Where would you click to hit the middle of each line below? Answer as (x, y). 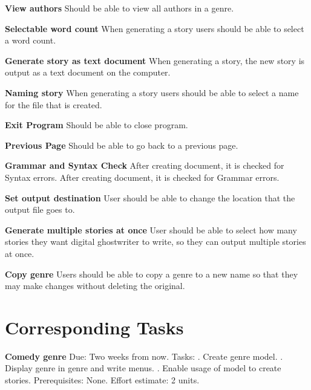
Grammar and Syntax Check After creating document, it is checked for (145, 165)
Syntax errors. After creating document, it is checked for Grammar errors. (142, 177)
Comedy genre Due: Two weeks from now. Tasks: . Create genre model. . (144, 356)
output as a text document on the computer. (88, 72)
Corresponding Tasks (94, 327)
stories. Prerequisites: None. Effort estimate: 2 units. (102, 380)
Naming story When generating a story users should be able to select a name (152, 92)
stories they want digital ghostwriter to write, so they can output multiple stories (155, 242)
